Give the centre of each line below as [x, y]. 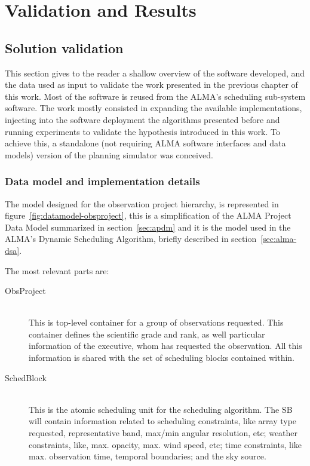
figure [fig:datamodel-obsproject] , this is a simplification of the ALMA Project [148, 215]
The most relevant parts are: [57, 270]
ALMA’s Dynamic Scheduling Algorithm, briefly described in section [131, 239]
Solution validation [64, 47]
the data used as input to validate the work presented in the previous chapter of [151, 85]
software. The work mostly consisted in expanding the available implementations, [154, 108]
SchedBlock [26, 377]
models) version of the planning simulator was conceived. [109, 154]
